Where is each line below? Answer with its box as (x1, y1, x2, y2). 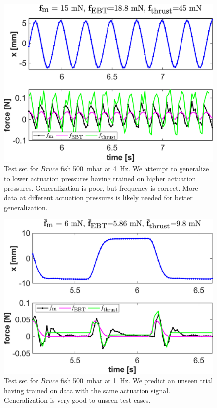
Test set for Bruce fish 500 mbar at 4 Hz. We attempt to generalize (4, 163, 209, 174)
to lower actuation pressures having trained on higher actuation (4, 173, 196, 183)
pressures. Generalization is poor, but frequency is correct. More (4, 182, 198, 193)
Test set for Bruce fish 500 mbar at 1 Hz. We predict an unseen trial (4, 375, 213, 386)
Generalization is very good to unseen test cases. (4, 395, 151, 405)
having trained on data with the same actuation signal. (4, 385, 170, 395)
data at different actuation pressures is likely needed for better (4, 192, 193, 203)
